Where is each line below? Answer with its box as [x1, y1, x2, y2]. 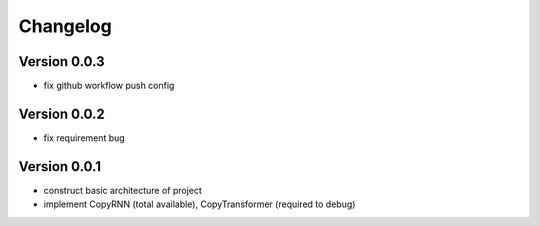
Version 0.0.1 [18, 158, 102, 175]
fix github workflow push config [43, 80, 175, 92]
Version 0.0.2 [18, 105, 105, 122]
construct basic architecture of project [43, 184, 202, 196]
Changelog [18, 15, 112, 37]
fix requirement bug [43, 131, 125, 144]
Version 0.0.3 [18, 53, 105, 70]
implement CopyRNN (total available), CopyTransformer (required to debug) [43, 198, 356, 210]
